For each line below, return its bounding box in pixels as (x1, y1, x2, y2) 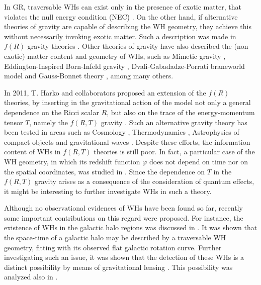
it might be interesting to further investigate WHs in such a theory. (4, 185, 212, 196)
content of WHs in (4, 146, 61, 157)
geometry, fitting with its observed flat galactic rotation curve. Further (4, 242, 222, 252)
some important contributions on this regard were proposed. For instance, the (4, 212, 243, 223)
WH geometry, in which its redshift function (4, 156, 140, 166)
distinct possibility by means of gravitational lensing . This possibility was (4, 261, 233, 272)
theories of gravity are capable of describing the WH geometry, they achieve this (4, 21, 251, 32)
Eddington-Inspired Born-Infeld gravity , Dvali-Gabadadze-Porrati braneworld (4, 60, 245, 71)
